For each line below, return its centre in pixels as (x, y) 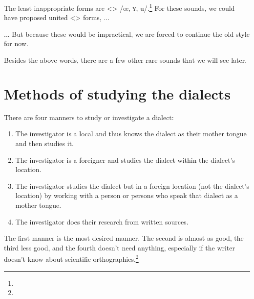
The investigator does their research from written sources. (102, 221)
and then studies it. (44, 143)
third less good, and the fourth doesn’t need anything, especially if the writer (120, 247)
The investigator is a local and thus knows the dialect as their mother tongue (131, 134)
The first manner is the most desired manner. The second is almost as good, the (124, 238)
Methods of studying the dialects (117, 93)
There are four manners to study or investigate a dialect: (89, 117)
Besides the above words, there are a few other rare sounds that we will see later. (126, 60)
